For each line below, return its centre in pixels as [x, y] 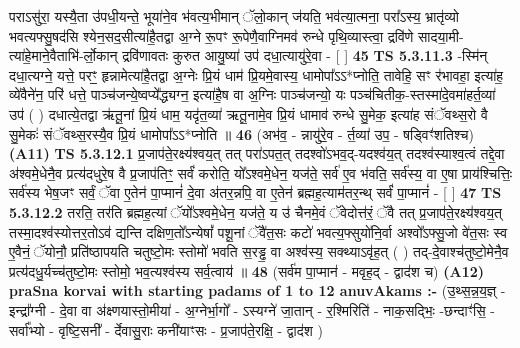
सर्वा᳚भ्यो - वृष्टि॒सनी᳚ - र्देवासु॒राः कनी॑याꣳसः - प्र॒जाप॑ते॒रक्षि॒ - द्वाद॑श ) [166, 329]
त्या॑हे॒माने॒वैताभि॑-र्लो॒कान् [63, 55]
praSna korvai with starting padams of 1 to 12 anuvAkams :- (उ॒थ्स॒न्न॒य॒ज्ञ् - [257, 290]
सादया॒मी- [441, 35]
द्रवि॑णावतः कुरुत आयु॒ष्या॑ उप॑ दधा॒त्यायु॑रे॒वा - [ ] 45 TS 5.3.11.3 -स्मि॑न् [305, 55]
